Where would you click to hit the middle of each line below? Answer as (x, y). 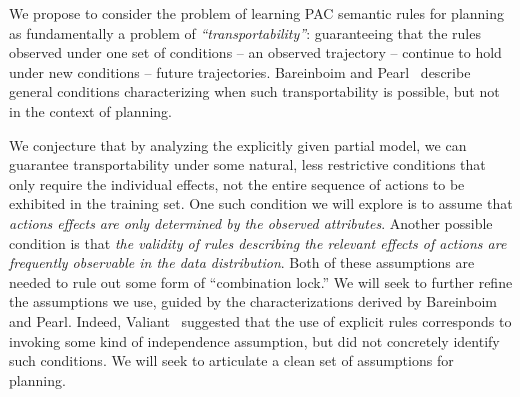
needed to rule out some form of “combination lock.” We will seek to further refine (261, 281)
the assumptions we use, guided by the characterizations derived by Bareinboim (253, 301)
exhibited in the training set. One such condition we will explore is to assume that (261, 203)
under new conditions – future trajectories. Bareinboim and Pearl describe (240, 71)
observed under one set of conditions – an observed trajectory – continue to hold (255, 52)
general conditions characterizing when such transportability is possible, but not (254, 91)
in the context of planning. (90, 110)
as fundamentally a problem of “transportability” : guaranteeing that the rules (245, 32)
